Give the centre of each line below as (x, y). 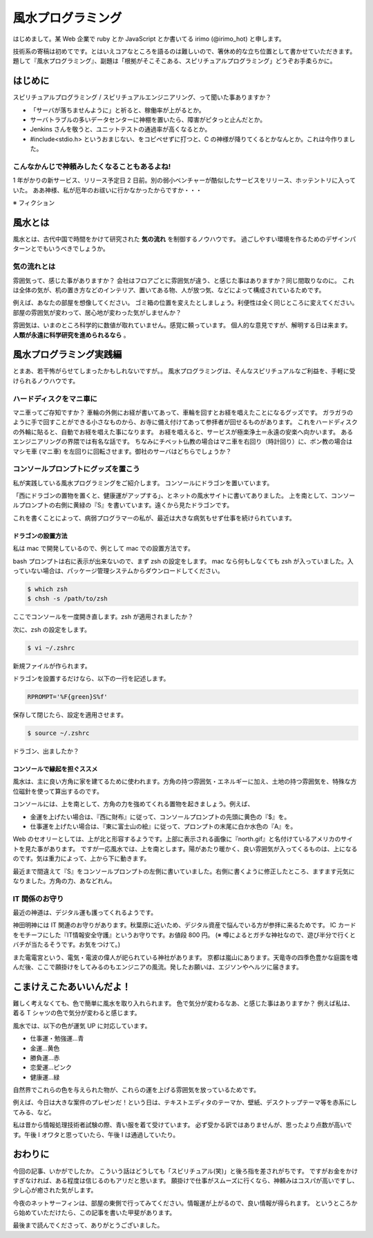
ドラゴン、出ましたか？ (46, 752)
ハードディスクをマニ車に (55, 399)
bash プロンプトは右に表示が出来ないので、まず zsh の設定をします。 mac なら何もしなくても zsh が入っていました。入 (183, 561)
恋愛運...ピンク (51, 1067)
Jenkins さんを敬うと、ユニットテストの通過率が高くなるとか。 (121, 129)
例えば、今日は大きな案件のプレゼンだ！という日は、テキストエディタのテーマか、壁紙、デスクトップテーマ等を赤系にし (185, 1102)
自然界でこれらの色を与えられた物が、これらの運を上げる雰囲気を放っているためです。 (136, 1090)
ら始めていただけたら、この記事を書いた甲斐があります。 (94, 1213)
